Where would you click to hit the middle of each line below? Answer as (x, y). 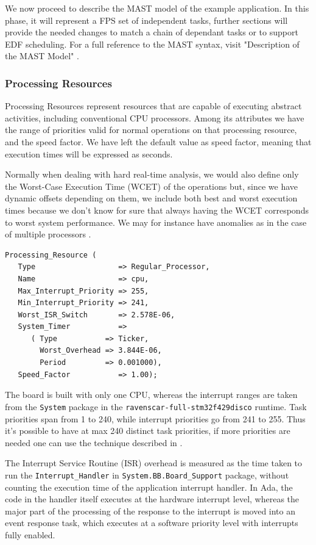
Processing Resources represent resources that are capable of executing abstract (153, 106)
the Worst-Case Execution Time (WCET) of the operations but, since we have (152, 186)
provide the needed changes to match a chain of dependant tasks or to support (152, 32)
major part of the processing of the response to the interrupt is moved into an (150, 511)
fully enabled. (30, 534)
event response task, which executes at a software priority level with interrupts (152, 523)
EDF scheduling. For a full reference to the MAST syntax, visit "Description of (152, 44)
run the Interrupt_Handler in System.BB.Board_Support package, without (147, 475)
